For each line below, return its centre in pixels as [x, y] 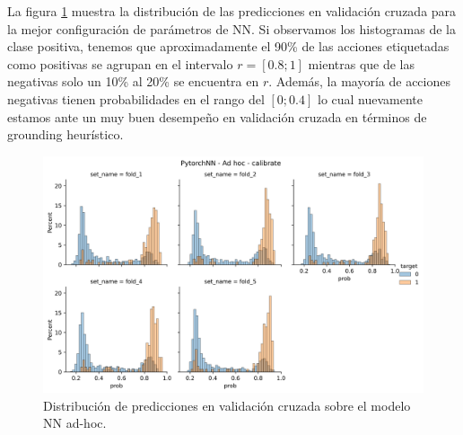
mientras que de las [362, 63]
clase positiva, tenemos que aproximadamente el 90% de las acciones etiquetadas [228, 46]
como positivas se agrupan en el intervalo [120, 63]
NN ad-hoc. [75, 423]
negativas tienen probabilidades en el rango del [136, 98]
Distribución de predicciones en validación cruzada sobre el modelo [227, 405]
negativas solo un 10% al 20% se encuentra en [133, 81]
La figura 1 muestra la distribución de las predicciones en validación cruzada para [232, 11]
